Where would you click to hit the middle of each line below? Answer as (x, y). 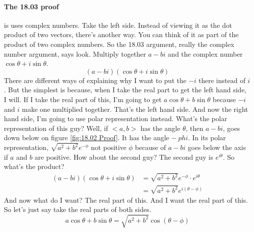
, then (194, 128)
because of (151, 147)
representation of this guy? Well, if (56, 128)
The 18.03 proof (31, 6)
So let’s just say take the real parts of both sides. (78, 209)
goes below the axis (217, 147)
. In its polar (207, 137)
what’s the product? (34, 166)
